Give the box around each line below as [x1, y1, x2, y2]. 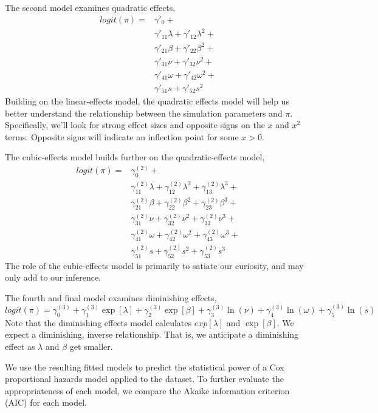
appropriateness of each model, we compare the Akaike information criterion [5, 384, 290, 397]
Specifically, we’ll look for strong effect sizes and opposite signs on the [5, 118, 265, 131]
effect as [5, 340, 35, 352]
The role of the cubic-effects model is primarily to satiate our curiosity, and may [5, 259, 304, 271]
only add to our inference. [5, 271, 101, 284]
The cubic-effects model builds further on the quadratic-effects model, [5, 151, 265, 163]
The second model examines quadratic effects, [5, 1, 176, 13]
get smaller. [69, 340, 113, 352]
